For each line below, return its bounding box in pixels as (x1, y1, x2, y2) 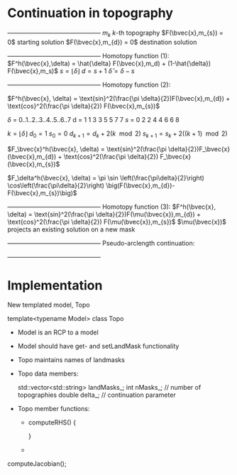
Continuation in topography (7, 5, 174, 21)
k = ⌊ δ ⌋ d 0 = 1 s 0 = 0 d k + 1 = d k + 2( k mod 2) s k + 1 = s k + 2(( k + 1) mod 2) (7, 129, 228, 139)
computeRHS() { (28, 418, 77, 427)
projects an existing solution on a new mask (7, 225, 136, 234)
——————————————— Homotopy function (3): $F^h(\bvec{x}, (7, 202, 216, 211)
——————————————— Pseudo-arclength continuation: (7, 239, 195, 247)
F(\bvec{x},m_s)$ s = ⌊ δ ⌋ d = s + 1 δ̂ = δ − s (7, 66, 135, 75)
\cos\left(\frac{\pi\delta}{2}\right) (7, 181, 105, 190)
